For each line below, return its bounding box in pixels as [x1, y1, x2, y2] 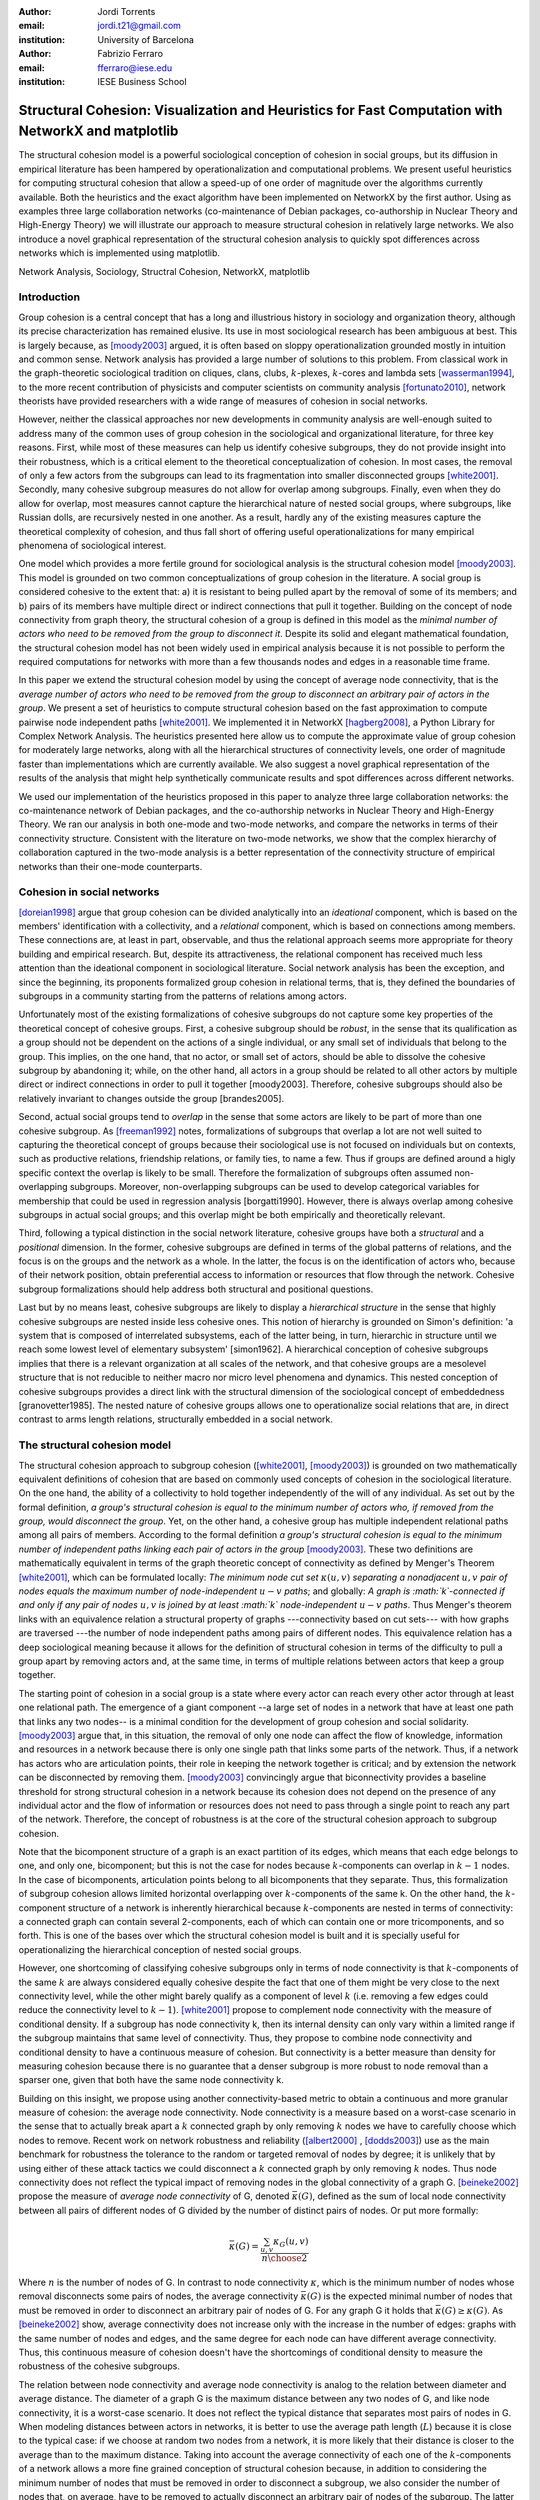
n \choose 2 [261, 2253, 308, 2264]
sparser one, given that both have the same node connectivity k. [18, 2074, 284, 2086]
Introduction [18, 290, 80, 304]
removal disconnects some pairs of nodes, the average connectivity [18, 2290, 299, 2302]
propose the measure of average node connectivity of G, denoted [18, 2190, 290, 2202]
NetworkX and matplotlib [18, 123, 179, 140]
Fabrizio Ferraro [97, 48, 164, 60]
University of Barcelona [97, 33, 195, 45]
